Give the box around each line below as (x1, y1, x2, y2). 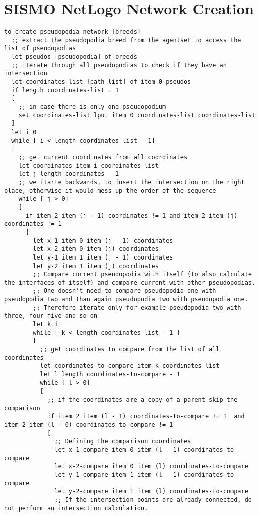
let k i (33, 321, 58, 328)
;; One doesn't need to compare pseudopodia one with (33, 287, 216, 295)
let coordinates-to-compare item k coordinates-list (40, 362, 220, 370)
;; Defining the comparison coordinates (54, 438, 191, 445)
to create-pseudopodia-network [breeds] (4, 28, 141, 36)
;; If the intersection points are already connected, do (54, 496, 252, 503)
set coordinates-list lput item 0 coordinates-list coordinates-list (18, 111, 256, 119)
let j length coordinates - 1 (18, 170, 119, 178)
